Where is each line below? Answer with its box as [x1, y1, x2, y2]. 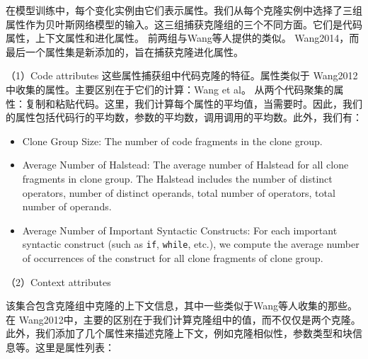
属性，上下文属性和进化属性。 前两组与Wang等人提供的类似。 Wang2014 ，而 [6, 30, 360, 45]
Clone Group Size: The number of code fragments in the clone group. [22, 133, 323, 148]
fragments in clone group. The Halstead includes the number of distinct [22, 171, 333, 186]
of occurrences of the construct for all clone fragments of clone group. [22, 250, 323, 265]
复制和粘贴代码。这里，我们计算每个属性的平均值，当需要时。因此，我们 [25, 96, 362, 110]
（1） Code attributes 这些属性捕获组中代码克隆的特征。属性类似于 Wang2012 [6, 68, 358, 83]
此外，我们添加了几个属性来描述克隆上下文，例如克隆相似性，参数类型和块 [6, 326, 352, 341]
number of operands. [22, 199, 112, 214]
